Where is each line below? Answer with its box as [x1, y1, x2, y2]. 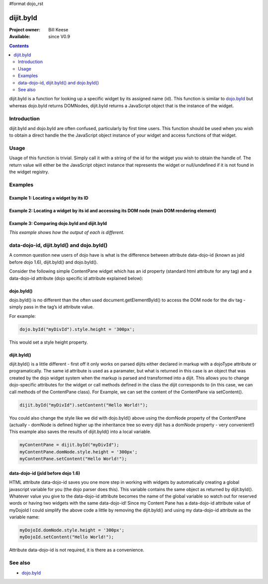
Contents [9, 43, 29, 49]
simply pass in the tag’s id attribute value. [9, 304, 94, 310]
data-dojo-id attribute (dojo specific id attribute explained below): [9, 275, 143, 281]
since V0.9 [48, 34, 70, 40]
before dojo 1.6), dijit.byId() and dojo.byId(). [9, 259, 98, 265]
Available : [9, 34, 31, 40]
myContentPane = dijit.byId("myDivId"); [19, 442, 119, 448]
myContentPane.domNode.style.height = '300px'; [19, 449, 137, 454]
